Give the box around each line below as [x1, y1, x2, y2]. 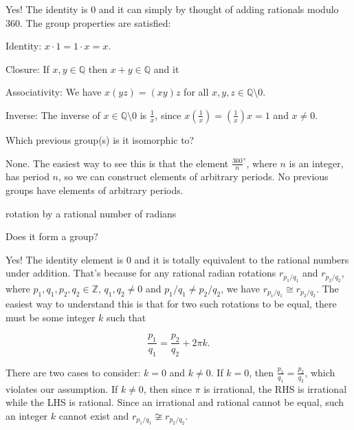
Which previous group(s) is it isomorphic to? [5, 132, 195, 147]
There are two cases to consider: [5, 365, 141, 379]
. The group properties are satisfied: [20, 15, 171, 30]
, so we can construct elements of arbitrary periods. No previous [58, 169, 329, 184]
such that [107, 310, 146, 324]
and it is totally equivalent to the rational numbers [134, 252, 349, 266]
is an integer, [289, 155, 344, 170]
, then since [143, 381, 192, 396]
